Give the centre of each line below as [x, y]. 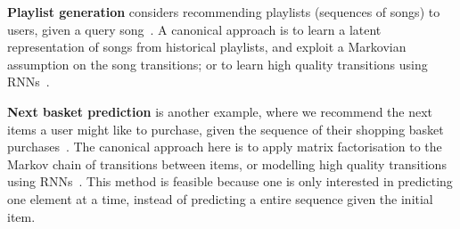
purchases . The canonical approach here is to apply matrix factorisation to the [225, 147]
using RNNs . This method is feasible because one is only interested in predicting [230, 181]
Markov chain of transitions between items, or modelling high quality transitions [227, 164]
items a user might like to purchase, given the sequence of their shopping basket [226, 129]
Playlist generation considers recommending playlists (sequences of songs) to [224, 12]
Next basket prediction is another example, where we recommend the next [220, 111]
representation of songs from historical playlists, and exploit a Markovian [207, 47]
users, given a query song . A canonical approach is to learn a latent [194, 29]
